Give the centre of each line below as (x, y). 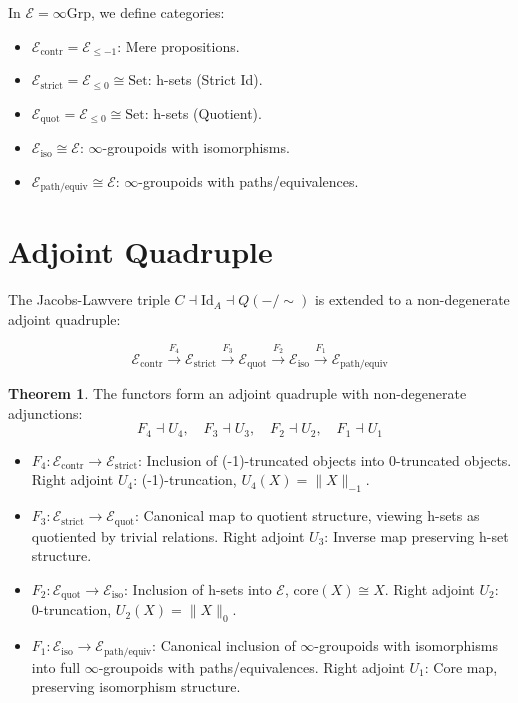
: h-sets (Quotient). (203, 112)
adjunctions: (45, 412)
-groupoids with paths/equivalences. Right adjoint (251, 666)
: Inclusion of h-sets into (198, 588)
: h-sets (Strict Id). (205, 79)
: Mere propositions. (178, 45)
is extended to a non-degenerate (412, 299)
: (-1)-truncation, (185, 479)
